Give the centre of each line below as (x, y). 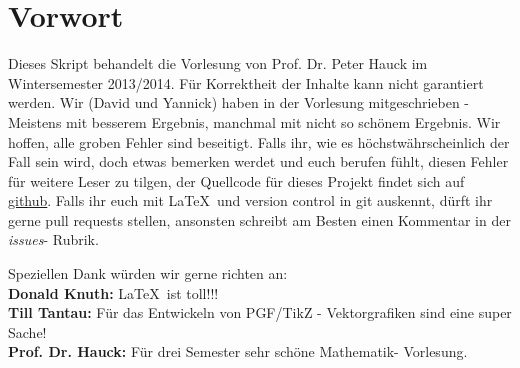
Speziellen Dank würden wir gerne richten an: (148, 273)
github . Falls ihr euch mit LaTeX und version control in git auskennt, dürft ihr (250, 200)
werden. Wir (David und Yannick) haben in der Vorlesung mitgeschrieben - (239, 102)
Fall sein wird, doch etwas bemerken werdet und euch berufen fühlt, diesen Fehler (258, 161)
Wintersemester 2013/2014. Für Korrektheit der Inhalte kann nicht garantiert (246, 82)
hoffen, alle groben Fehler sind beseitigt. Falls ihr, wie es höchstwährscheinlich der (259, 141)
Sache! (27, 331)
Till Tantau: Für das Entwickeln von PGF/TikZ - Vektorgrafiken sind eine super (260, 312)
